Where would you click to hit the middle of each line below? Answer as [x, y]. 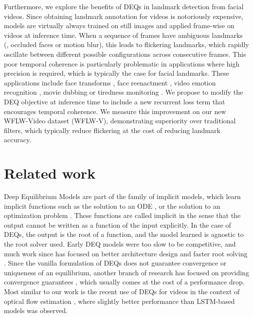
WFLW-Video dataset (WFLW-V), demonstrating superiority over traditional [120, 121]
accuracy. [18, 140]
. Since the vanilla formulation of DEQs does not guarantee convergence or [115, 263]
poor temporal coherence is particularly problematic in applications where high [122, 63]
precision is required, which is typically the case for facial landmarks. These [117, 73]
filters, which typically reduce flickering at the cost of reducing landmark [112, 130]
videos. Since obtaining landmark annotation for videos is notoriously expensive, [124, 16]
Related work [50, 173]
